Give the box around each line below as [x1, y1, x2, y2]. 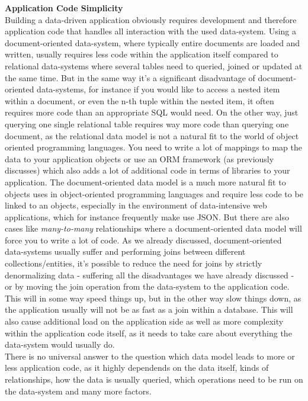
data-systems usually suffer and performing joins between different [5, 245, 246, 258]
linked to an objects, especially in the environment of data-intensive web [5, 199, 267, 211]
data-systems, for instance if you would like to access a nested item [37, 83, 280, 95]
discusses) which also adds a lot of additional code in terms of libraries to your [5, 164, 290, 177]
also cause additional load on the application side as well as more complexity [5, 315, 284, 328]
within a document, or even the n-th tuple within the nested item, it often [5, 94, 274, 107]
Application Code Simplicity [5, 2, 123, 14]
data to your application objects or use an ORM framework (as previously [5, 152, 274, 165]
